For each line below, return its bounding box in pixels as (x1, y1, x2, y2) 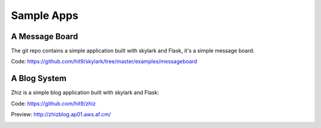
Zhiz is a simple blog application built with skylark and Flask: (11, 89, 159, 96)
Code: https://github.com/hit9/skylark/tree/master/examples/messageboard (11, 58, 197, 65)
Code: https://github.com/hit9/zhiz (11, 100, 96, 107)
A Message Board (11, 31, 78, 41)
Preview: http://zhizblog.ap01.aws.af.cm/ (11, 111, 111, 118)
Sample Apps (11, 9, 78, 22)
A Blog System (11, 73, 67, 84)
